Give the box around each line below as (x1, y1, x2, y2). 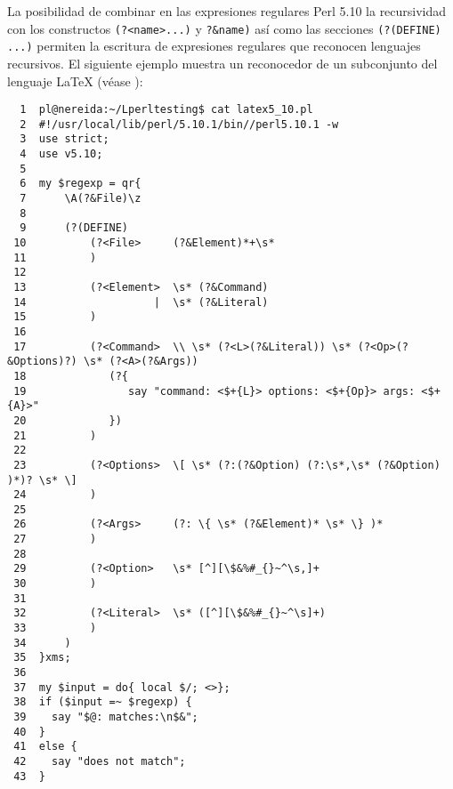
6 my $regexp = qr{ (20, 177, 142, 190)
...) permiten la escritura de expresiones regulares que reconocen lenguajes (7, 36, 421, 55)
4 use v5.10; (20, 148, 103, 161)
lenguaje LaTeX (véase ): (7, 71, 143, 90)
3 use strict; (20, 133, 109, 146)
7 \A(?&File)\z (20, 192, 142, 205)
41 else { (13, 740, 77, 753)
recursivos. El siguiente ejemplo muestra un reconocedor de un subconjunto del (7, 53, 438, 72)
